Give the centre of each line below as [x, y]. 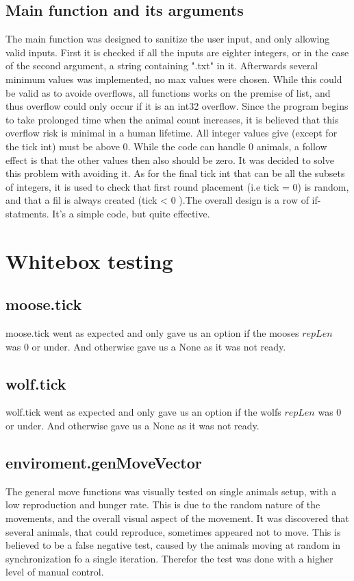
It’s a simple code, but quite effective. [131, 213]
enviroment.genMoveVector [104, 463]
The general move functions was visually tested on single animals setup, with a [171, 491]
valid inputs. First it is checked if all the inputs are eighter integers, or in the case [177, 52]
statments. [27, 213]
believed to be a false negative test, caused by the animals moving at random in [173, 545]
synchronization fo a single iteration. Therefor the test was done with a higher [169, 558]
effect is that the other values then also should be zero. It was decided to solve [170, 159]
